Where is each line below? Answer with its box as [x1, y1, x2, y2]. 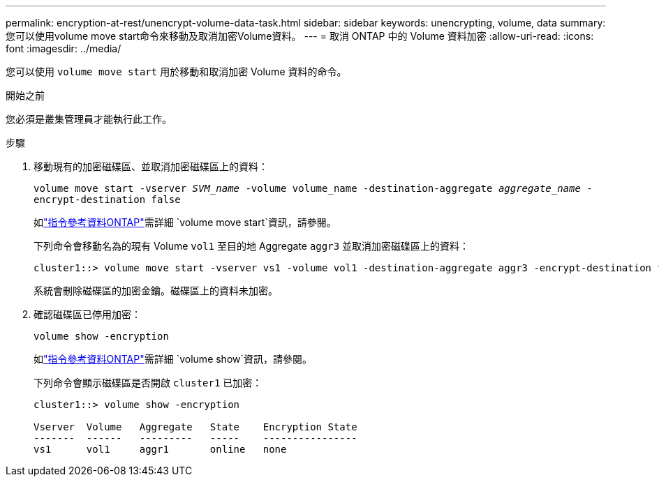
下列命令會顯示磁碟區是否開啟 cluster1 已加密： [34, 377, 262, 389]
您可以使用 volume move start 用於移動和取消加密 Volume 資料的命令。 [6, 66, 347, 77]
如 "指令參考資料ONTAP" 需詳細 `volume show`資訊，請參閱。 [34, 353, 313, 365]
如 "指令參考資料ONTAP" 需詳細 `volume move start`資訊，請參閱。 [34, 216, 336, 228]
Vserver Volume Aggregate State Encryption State [34, 421, 357, 432]
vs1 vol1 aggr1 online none [34, 444, 287, 455]
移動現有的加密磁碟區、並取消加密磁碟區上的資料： [34, 160, 268, 172]
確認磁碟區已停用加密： [34, 308, 141, 320]
